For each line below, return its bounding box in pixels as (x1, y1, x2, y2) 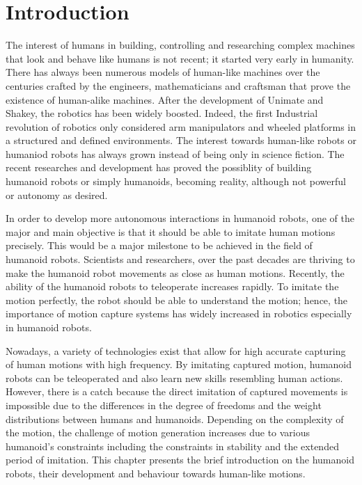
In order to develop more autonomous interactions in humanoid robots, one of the (6, 211, 354, 225)
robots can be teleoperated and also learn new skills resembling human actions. (6, 370, 343, 385)
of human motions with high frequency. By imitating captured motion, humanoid (6, 357, 352, 372)
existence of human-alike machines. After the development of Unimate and (6, 92, 324, 106)
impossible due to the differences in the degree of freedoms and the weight (6, 397, 322, 412)
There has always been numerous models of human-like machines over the (6, 65, 320, 79)
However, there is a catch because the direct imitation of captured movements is (6, 384, 348, 399)
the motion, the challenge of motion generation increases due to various (6, 425, 310, 440)
